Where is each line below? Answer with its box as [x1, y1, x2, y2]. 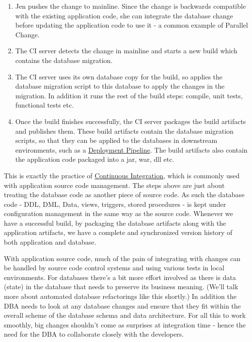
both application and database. [4, 237, 96, 247]
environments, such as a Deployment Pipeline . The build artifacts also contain [15, 144, 248, 155]
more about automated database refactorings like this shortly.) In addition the [4, 291, 237, 301]
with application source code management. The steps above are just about [4, 180, 225, 190]
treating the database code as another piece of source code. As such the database [4, 189, 245, 200]
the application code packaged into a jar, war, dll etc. [15, 154, 174, 164]
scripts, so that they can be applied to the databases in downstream [15, 135, 218, 145]
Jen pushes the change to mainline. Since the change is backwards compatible [15, 1, 246, 11]
